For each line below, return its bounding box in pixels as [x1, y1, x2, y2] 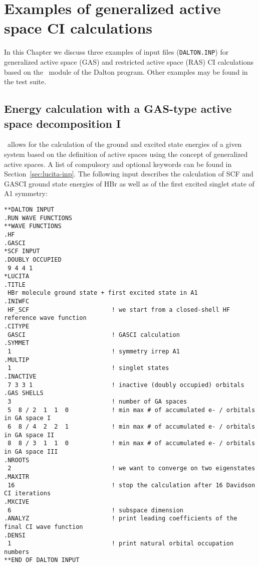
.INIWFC [4, 298, 30, 305]
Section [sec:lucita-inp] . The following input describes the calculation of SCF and [4, 168, 253, 179]
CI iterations [4, 490, 51, 497]
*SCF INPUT [4, 248, 40, 255]
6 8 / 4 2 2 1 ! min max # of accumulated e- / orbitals [8, 423, 255, 430]
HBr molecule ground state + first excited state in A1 [8, 289, 198, 297]
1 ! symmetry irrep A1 [8, 348, 180, 355]
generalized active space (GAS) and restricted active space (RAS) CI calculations [4, 56, 254, 67]
